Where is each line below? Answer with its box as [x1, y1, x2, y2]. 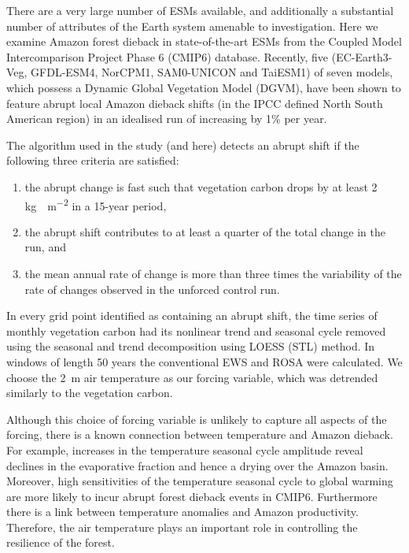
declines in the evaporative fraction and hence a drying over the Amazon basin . [6, 457, 389, 473]
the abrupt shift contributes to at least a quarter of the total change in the [24, 223, 385, 239]
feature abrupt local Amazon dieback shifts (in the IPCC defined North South [6, 95, 383, 111]
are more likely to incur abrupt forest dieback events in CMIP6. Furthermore [6, 488, 378, 504]
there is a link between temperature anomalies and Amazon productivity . [6, 503, 359, 520]
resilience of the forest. [6, 534, 115, 551]
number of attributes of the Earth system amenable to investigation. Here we [6, 17, 378, 34]
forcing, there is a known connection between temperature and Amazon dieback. [6, 426, 393, 443]
